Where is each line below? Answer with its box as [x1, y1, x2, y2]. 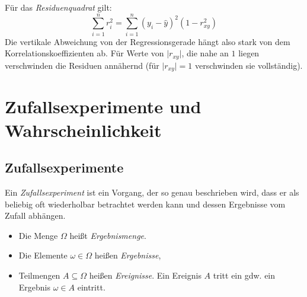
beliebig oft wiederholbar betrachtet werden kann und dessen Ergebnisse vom [5, 197, 286, 210]
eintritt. [77, 280, 105, 293]
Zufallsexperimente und [5, 94, 202, 119]
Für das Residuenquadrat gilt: [5, 1, 112, 13]
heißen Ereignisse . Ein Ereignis [89, 269, 202, 281]
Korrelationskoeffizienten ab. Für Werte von [5, 47, 164, 59]
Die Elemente [18, 249, 68, 261]
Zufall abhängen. [5, 209, 66, 222]
